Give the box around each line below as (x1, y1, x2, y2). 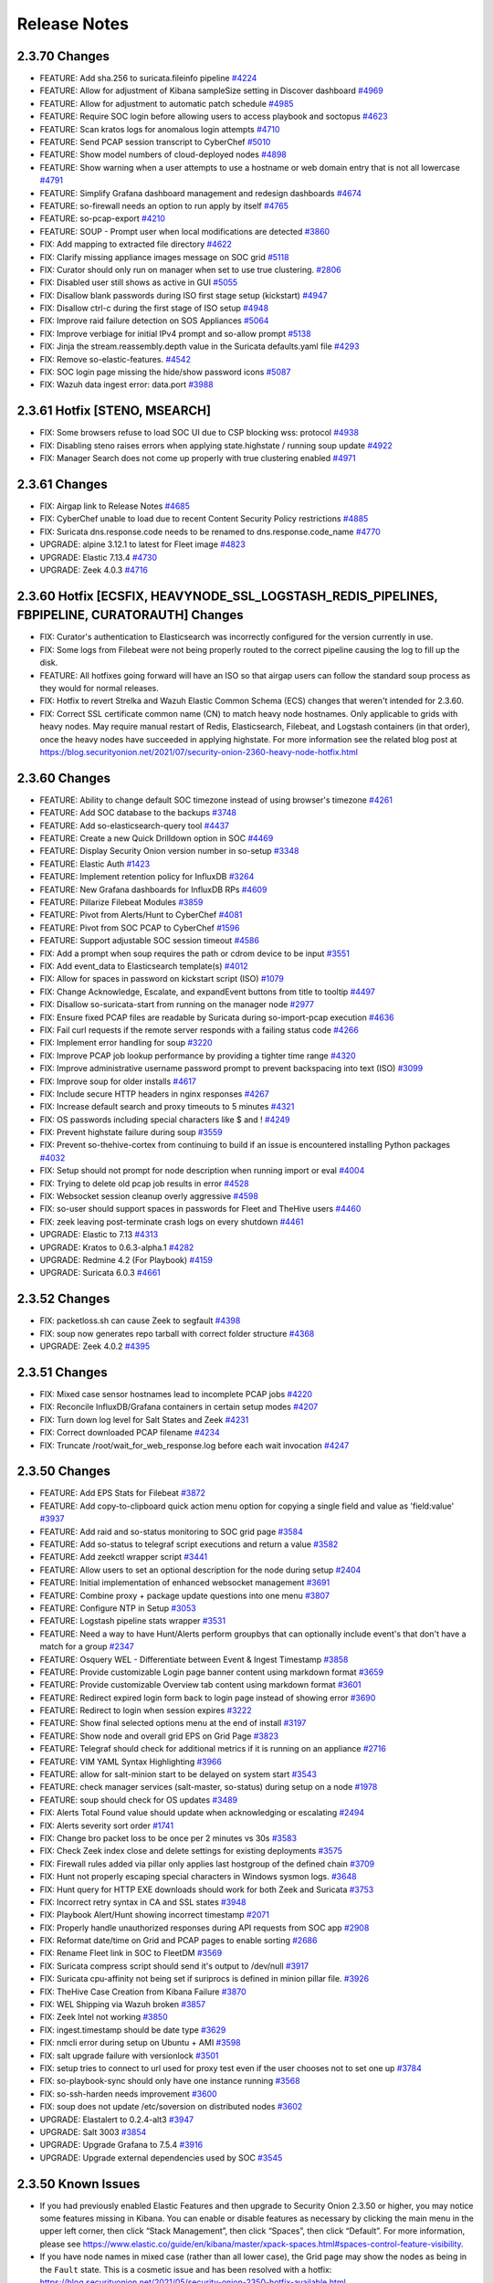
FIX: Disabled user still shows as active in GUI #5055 (39, 277, 238, 288)
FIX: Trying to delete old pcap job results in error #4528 (39, 1178, 250, 1189)
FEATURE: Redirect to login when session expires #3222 (39, 1705, 252, 1716)
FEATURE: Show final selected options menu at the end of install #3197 (39, 1718, 307, 1729)
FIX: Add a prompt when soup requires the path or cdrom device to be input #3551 (39, 948, 351, 959)
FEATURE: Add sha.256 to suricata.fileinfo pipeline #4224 (39, 73, 257, 84)
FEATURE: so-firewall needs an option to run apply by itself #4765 (39, 200, 289, 211)
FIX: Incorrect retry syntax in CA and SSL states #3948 (39, 1896, 246, 1908)
